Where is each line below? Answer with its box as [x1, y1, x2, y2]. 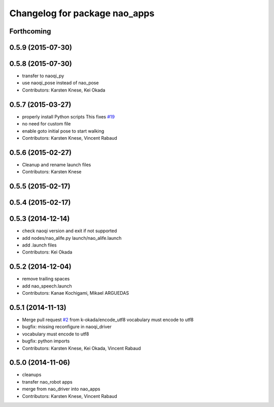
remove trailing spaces [22, 276, 70, 282]
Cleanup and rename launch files [22, 162, 91, 168]
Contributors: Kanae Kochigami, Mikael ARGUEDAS [22, 290, 129, 296]
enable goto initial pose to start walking [22, 128, 105, 134]
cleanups [22, 371, 42, 378]
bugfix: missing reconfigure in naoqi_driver [22, 324, 112, 330]
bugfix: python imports [22, 338, 70, 344]
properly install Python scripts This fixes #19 [22, 113, 115, 119]
